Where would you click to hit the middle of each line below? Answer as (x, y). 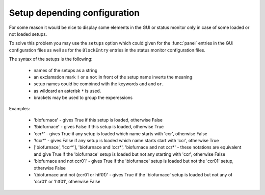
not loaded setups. (28, 34)
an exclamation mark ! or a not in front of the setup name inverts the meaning (113, 77)
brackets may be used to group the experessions (83, 97)
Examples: (20, 109)
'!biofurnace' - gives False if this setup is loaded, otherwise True (99, 127)
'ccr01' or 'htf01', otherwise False (67, 182)
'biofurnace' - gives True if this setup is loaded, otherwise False (98, 120)
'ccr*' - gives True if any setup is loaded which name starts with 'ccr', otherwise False (120, 134)
